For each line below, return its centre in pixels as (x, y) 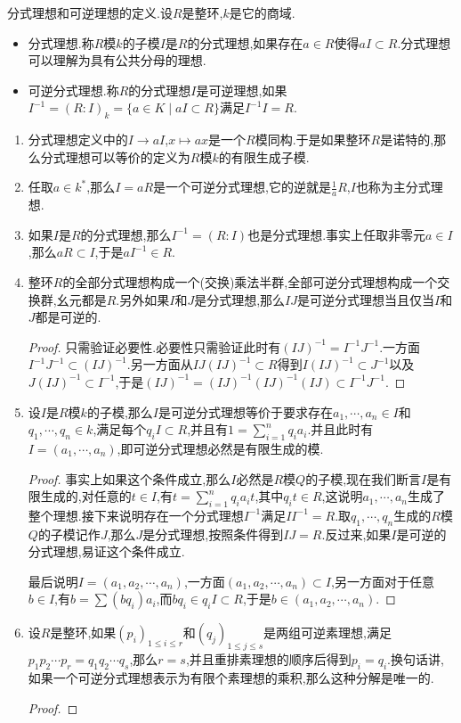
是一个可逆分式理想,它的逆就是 (242, 187)
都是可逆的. (68, 317)
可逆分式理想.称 (73, 90)
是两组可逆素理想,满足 (328, 633)
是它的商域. (262, 12)
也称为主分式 (393, 187)
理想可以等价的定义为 (128, 156)
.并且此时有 (340, 429)
